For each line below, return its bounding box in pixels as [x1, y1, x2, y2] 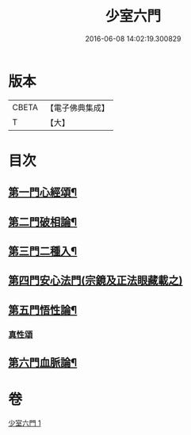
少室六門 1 [8, 418, 41, 428]
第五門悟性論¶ [8, 303, 78, 317]
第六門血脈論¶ [8, 356, 78, 369]
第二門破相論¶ [8, 215, 78, 228]
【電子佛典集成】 [45, 102, 109, 113]
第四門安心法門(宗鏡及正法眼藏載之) [8, 274, 183, 288]
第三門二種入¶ [8, 245, 78, 258]
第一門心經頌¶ [8, 185, 78, 199]
